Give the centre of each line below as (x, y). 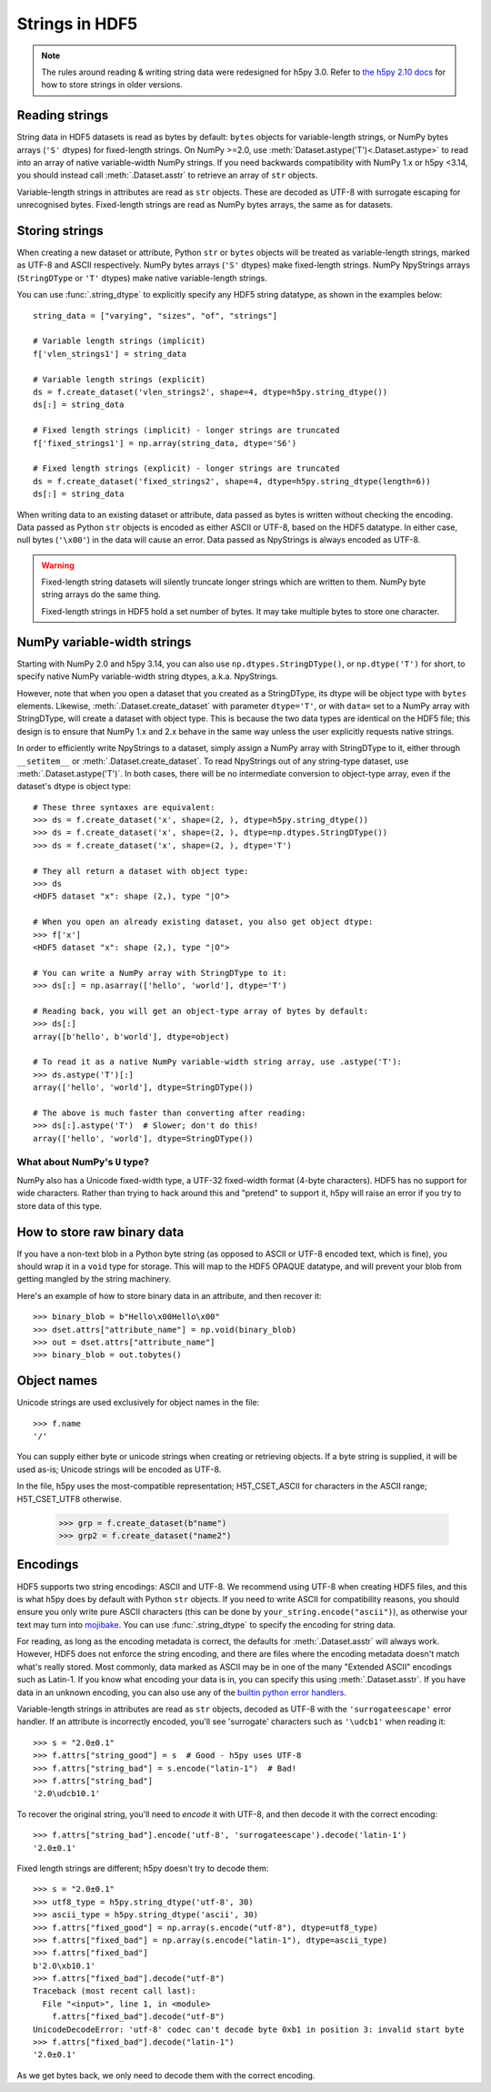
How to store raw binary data (100, 1232)
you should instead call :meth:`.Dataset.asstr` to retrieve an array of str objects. (167, 175)
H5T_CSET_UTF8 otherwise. (70, 1498)
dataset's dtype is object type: (74, 787)
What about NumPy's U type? (83, 1162)
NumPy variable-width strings (104, 642)
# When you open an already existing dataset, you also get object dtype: (203, 922)
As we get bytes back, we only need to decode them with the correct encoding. (166, 2075)
